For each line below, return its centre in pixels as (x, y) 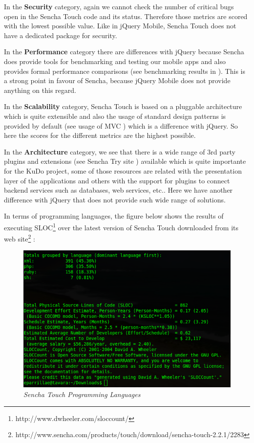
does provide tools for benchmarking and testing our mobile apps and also (115, 61)
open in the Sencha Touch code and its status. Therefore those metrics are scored (126, 16)
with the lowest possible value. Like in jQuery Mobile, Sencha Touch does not (120, 26)
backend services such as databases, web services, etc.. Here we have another (118, 190)
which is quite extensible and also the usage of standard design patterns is (115, 116)
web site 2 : (20, 238)
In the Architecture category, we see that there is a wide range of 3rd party (120, 151)
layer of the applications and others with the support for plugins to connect (117, 180)
